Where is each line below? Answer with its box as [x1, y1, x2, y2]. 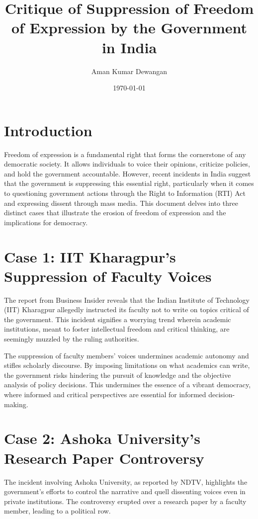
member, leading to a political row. [4, 506, 111, 516]
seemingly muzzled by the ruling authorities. [4, 334, 139, 344]
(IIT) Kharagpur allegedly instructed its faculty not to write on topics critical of [4, 304, 249, 315]
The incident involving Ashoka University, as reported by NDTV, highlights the [4, 476, 248, 487]
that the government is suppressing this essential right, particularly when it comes [4, 178, 254, 188]
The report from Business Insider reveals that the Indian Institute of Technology [4, 294, 250, 305]
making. [4, 399, 28, 409]
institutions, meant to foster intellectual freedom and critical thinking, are [4, 324, 230, 334]
